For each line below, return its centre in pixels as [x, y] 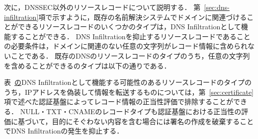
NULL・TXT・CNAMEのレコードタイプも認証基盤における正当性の [131, 111]
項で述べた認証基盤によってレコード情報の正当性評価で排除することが [119, 102]
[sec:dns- [217, 7]
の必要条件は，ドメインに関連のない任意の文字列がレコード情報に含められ [126, 46]
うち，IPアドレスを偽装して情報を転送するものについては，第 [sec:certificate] [129, 92]
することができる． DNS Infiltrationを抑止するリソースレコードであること [130, 36]
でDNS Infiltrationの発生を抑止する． [64, 131]
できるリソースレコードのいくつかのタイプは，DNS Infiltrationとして [129, 27]
